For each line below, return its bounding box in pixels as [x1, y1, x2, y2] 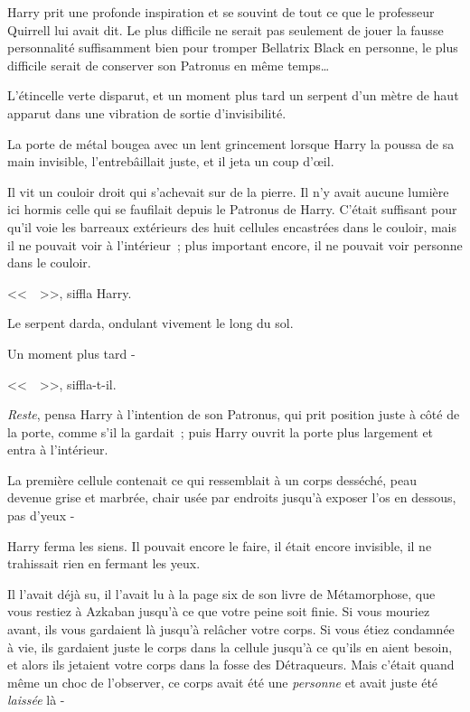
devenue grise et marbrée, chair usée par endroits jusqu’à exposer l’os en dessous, [7, 488, 456, 507]
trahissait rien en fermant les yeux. [7, 554, 201, 573]
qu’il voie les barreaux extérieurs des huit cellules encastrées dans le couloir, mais [7, 217, 457, 236]
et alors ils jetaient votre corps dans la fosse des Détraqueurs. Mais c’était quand [7, 655, 455, 674]
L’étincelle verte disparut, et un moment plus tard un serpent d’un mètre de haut [7, 86, 459, 105]
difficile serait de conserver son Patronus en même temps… [7, 55, 330, 74]
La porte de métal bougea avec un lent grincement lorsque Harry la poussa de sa [7, 134, 455, 153]
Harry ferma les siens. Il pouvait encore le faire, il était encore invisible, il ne [7, 536, 432, 555]
